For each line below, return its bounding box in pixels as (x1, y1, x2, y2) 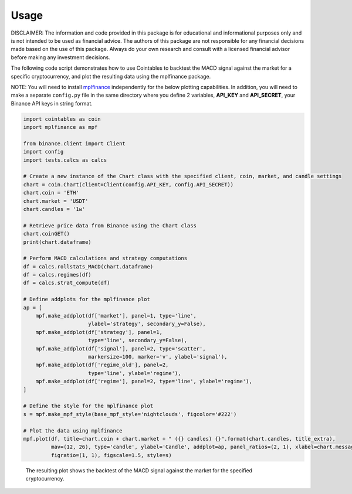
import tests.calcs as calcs (23, 156, 107, 163)
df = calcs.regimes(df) (23, 271, 92, 278)
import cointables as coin (23, 115, 101, 122)
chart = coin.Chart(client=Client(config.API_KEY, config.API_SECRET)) (23, 181, 234, 188)
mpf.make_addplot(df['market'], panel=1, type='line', (35, 312, 197, 319)
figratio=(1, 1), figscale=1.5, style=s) (50, 452, 172, 458)
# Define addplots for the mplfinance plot (23, 296, 151, 303)
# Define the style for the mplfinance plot (23, 403, 154, 410)
